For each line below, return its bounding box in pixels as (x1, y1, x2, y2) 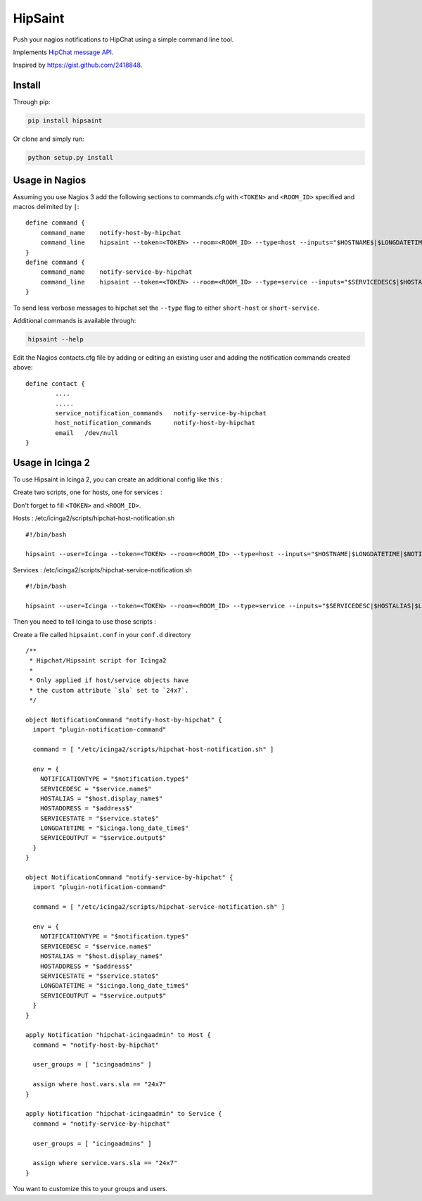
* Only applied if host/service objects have (29, 677, 189, 684)
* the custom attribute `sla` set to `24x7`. (29, 686, 189, 694)
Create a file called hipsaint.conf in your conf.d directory (13, 630, 191, 639)
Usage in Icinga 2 (13, 456, 91, 468)
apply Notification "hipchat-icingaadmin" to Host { (25, 1031, 211, 1039)
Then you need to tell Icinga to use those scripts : (13, 617, 156, 626)
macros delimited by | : (13, 203, 79, 211)
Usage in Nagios (13, 174, 87, 186)
